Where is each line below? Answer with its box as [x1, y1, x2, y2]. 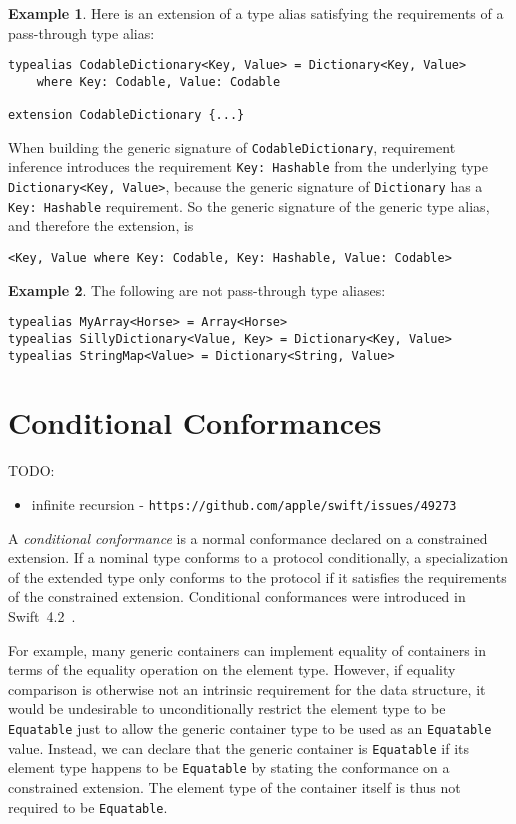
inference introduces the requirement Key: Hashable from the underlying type [8, 156, 488, 177]
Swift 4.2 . [8, 606, 76, 626]
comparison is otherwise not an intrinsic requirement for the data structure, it [8, 678, 486, 699]
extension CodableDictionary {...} [8, 108, 245, 123]
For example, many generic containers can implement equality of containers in [8, 639, 487, 660]
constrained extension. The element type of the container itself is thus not [8, 776, 461, 797]
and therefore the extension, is [8, 215, 194, 236]
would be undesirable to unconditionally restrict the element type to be [8, 698, 446, 719]
